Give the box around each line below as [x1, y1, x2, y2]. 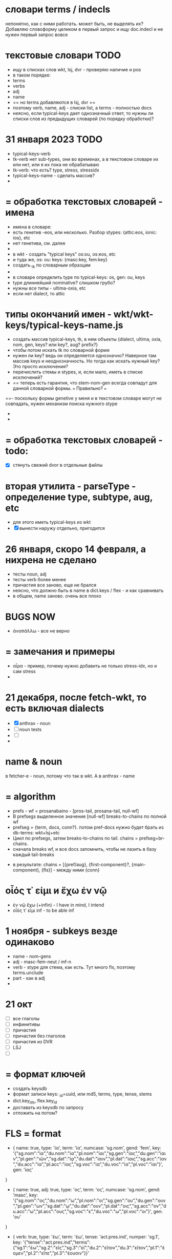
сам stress [12, 669, 36, 675]
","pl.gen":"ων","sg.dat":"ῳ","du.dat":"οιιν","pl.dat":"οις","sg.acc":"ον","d [12, 1203, 166, 1209]
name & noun [5, 756, 62, 768]
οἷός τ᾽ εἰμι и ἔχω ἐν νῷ [5, 885, 107, 896]
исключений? [12, 374, 42, 380]
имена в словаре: [12, 223, 52, 230]
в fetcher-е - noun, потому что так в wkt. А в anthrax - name [5, 773, 135, 779]
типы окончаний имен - [5, 308, 112, 320]
